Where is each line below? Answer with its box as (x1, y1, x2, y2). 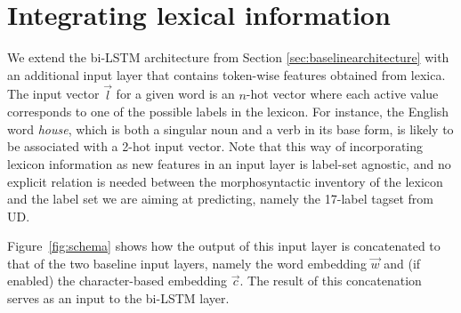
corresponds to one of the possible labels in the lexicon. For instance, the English (7, 102, 449, 121)
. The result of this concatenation (239, 271, 422, 290)
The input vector (7, 84, 100, 103)
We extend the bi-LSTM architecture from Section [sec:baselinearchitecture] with (7, 48, 449, 67)
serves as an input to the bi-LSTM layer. (7, 289, 230, 308)
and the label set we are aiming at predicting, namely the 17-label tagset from (7, 189, 433, 208)
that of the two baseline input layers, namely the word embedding (7, 253, 367, 272)
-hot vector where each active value (246, 84, 439, 103)
